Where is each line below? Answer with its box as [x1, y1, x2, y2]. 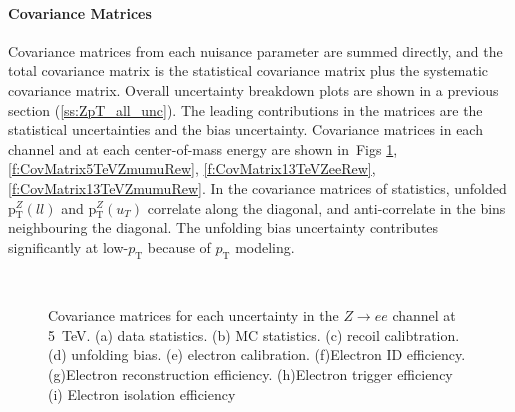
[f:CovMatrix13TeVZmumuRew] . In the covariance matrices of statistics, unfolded [8, 177, 507, 198]
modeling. [235, 236, 295, 257]
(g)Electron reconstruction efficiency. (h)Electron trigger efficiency [48, 363, 453, 384]
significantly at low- [8, 236, 129, 257]
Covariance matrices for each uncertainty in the [48, 305, 339, 326]
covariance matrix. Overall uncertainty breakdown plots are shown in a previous [8, 79, 499, 100]
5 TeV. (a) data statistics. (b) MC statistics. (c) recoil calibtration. [48, 324, 460, 345]
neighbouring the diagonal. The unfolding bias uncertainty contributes [8, 217, 439, 238]
